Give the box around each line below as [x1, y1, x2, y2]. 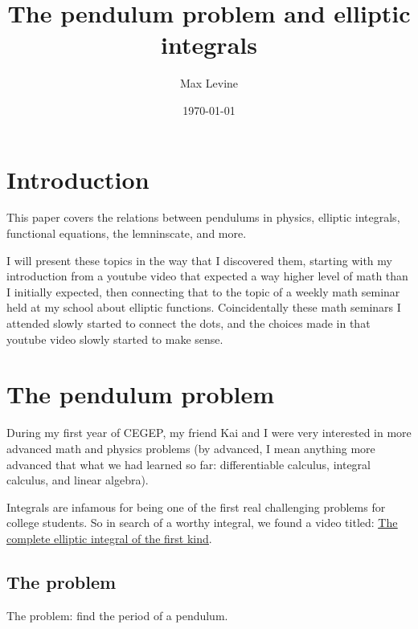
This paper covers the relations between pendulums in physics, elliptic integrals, [6, 209, 400, 226]
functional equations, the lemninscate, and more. [6, 225, 247, 242]
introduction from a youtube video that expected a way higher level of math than [6, 268, 408, 284]
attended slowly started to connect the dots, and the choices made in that [6, 315, 371, 331]
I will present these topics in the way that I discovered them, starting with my [6, 251, 392, 268]
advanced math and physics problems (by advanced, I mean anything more [6, 439, 375, 456]
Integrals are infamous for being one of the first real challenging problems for [6, 498, 386, 515]
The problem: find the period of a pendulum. [6, 607, 228, 623]
